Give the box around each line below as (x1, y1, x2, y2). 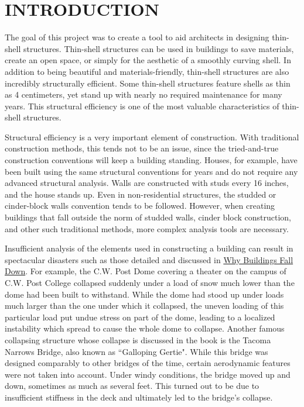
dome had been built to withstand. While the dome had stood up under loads (5, 288, 284, 300)
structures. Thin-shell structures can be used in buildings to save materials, (23, 42, 294, 54)
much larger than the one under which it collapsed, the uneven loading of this (5, 299, 284, 312)
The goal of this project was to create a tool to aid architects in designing (5, 31, 269, 43)
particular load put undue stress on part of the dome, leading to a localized (5, 311, 275, 323)
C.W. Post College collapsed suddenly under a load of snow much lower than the (5, 277, 295, 288)
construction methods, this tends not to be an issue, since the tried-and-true (5, 142, 279, 154)
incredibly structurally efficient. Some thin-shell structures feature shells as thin (5, 77, 291, 89)
